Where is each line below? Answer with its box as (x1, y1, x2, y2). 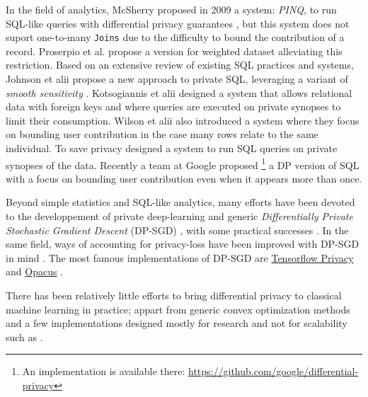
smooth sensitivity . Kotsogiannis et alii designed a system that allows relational (6, 85, 352, 100)
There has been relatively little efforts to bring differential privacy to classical (6, 288, 342, 302)
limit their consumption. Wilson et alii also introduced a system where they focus (6, 113, 360, 127)
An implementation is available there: (22, 364, 185, 379)
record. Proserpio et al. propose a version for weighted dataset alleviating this (6, 43, 343, 58)
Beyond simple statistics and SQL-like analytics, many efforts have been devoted (6, 195, 355, 209)
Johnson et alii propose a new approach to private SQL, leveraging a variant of (6, 71, 348, 86)
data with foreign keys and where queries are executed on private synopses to (6, 99, 341, 114)
